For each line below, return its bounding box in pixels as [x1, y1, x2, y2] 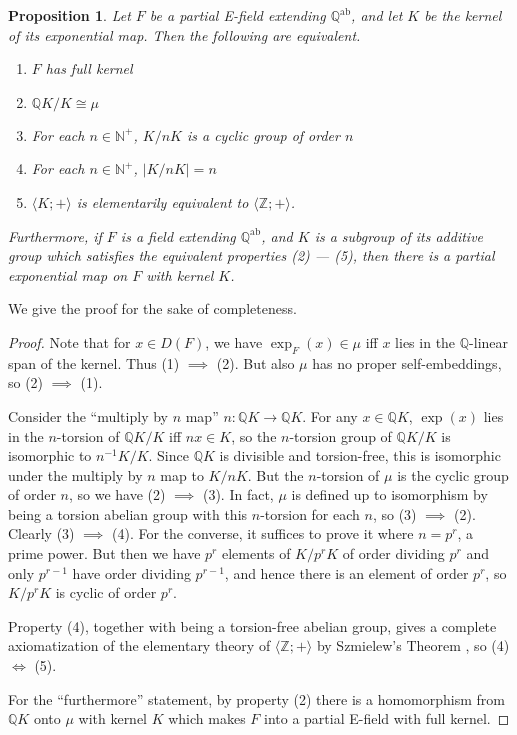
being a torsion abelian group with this [8, 503, 248, 524]
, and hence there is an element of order [224, 562, 469, 583]
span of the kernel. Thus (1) [8, 352, 180, 373]
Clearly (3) [8, 523, 75, 544]
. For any [302, 405, 358, 426]
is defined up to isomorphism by [291, 484, 488, 505]
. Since [148, 445, 189, 466]
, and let [351, 5, 403, 25]
